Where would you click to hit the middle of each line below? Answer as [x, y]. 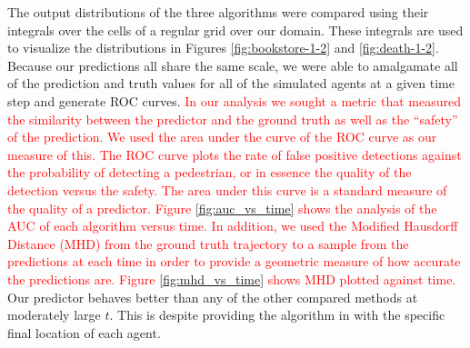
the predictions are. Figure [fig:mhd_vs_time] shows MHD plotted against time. [232, 278]
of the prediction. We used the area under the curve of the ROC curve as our [222, 137]
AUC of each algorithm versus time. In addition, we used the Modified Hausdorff [233, 226]
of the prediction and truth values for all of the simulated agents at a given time [231, 83]
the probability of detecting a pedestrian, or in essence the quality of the [210, 172]
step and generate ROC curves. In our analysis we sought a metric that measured [234, 100]
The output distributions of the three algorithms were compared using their [218, 12]
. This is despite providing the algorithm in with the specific [277, 315]
